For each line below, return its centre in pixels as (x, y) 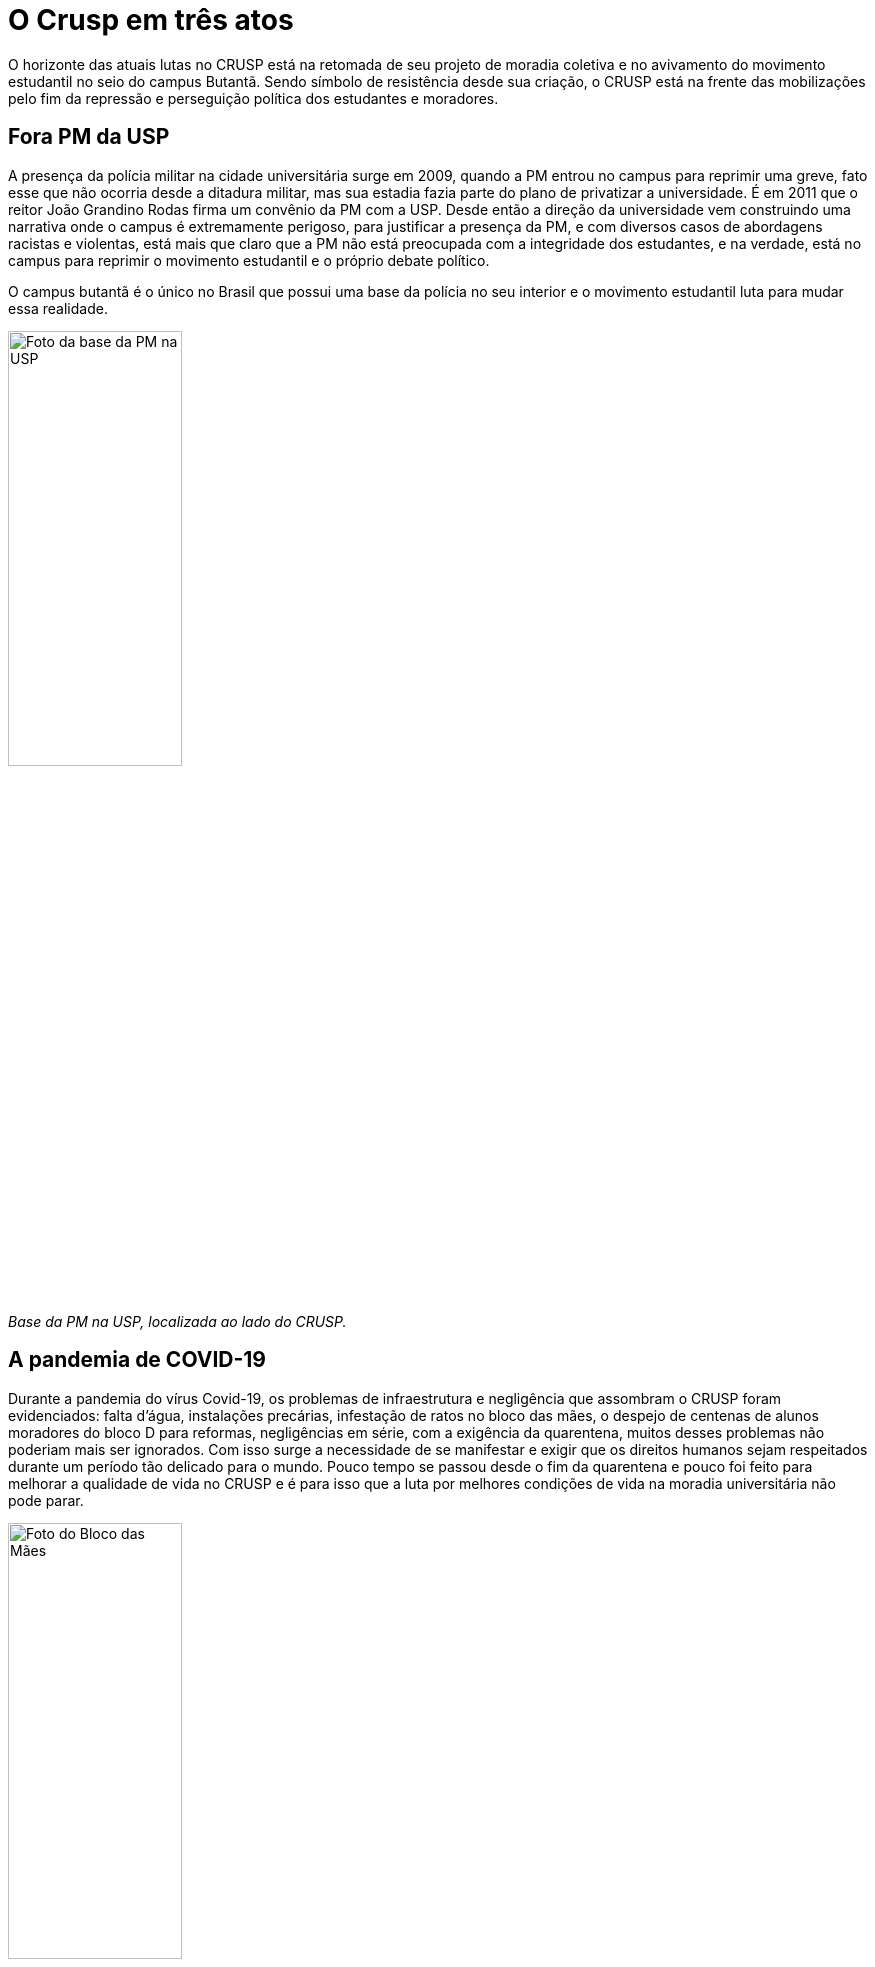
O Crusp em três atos (151, 20)
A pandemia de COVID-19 (137, 1360)
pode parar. (46, 1500)
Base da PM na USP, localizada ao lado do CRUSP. (177, 1321)
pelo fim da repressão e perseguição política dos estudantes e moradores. (253, 98)
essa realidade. (58, 308)
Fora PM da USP (89, 137)
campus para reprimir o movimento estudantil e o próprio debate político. (249, 260)
